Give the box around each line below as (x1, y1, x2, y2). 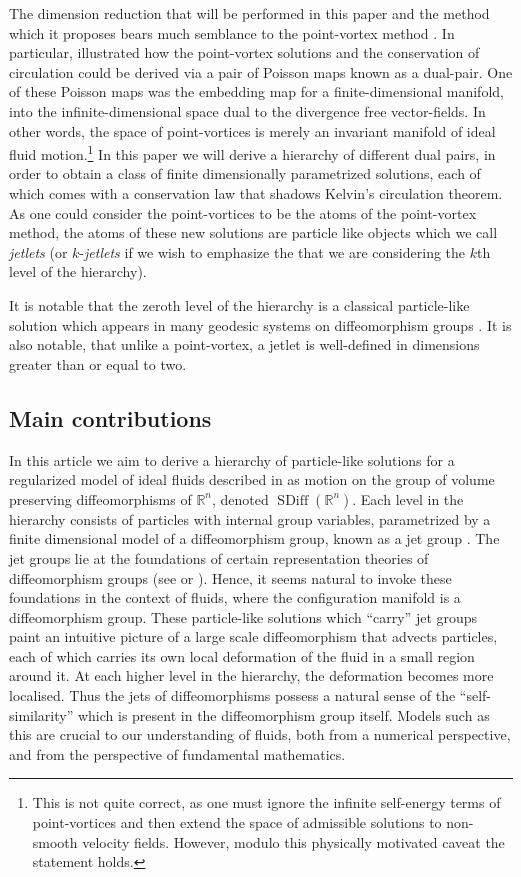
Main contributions (9, 402, 212, 433)
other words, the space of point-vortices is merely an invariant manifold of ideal (9, 120, 496, 141)
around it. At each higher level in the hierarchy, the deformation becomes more (9, 665, 494, 686)
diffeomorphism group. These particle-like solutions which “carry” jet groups (9, 606, 478, 627)
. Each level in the (352, 488, 464, 509)
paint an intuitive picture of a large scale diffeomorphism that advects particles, (9, 626, 498, 647)
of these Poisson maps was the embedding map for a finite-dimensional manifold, (9, 81, 504, 102)
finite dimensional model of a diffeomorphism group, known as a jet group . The (9, 528, 500, 549)
